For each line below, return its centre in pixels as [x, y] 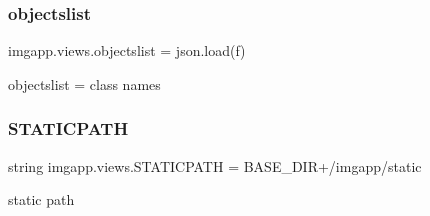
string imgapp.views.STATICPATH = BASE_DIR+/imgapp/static [215, 165]
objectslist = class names [84, 83]
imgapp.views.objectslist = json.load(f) [127, 50]
